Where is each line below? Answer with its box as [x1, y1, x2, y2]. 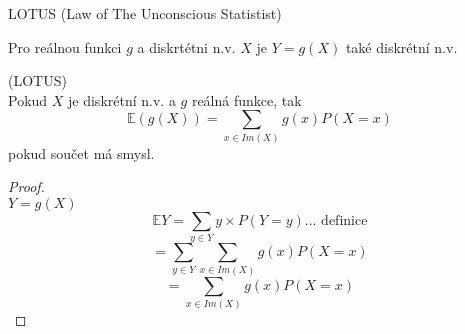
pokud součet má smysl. [8, 142, 155, 163]
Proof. [8, 176, 45, 197]
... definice [304, 213, 368, 228]
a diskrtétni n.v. [137, 36, 236, 57]
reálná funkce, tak [191, 89, 302, 110]
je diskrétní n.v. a [68, 89, 176, 110]
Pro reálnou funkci [8, 36, 122, 57]
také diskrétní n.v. [345, 36, 458, 57]
